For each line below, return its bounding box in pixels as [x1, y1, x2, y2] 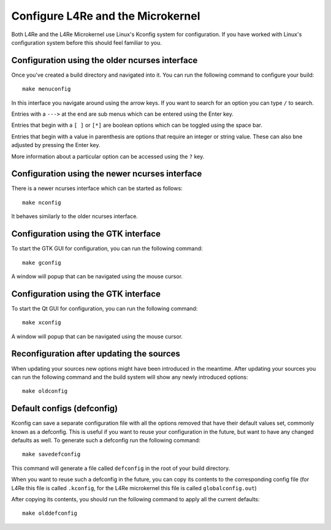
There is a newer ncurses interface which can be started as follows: [11, 184, 183, 192]
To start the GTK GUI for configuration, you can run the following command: [11, 245, 203, 252]
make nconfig [22, 199, 61, 206]
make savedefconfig [22, 451, 81, 458]
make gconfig [22, 259, 61, 266]
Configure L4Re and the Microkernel [11, 9, 200, 23]
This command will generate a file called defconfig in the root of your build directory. [11, 464, 230, 472]
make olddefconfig [22, 510, 78, 517]
